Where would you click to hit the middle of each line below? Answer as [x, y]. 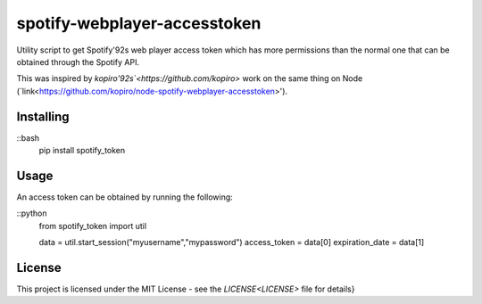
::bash [28, 137]
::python [32, 213]
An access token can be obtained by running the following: [125, 197]
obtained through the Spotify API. [78, 62]
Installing [43, 116]
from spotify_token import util [93, 226]
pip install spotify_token [82, 151]
